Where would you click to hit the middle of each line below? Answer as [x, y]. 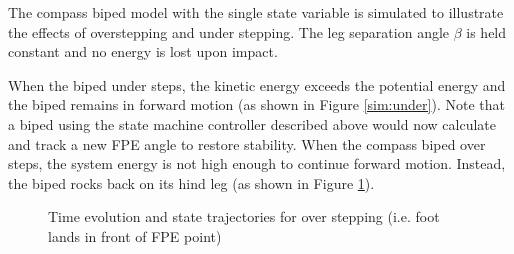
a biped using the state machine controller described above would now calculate [252, 123]
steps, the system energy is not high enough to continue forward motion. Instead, [257, 163]
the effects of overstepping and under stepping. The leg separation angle [229, 31]
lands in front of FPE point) [135, 235]
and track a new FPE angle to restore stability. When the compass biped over [247, 143]
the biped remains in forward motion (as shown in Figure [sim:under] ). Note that [256, 104]
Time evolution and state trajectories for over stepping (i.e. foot [244, 216]
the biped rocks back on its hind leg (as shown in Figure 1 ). [191, 182]
